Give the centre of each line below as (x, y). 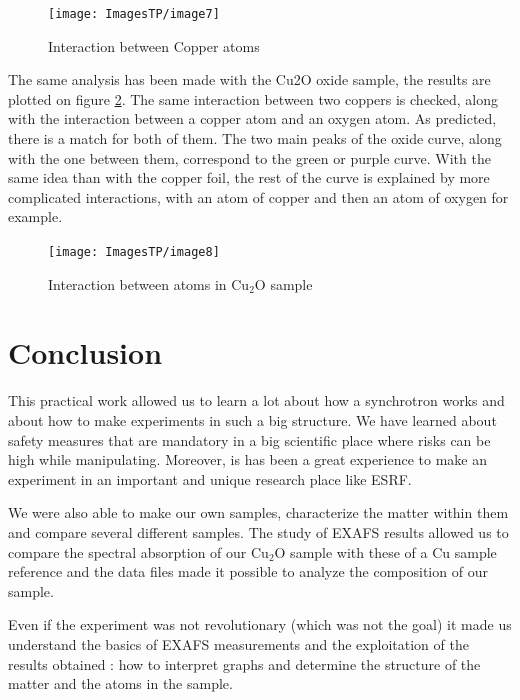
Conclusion (85, 352)
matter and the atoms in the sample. (120, 683)
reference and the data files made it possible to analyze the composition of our (248, 571)
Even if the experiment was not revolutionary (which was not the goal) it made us (260, 624)
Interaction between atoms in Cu (149, 283)
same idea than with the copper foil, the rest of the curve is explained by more (249, 177)
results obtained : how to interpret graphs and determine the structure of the (244, 663)
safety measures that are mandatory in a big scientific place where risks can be (249, 439)
